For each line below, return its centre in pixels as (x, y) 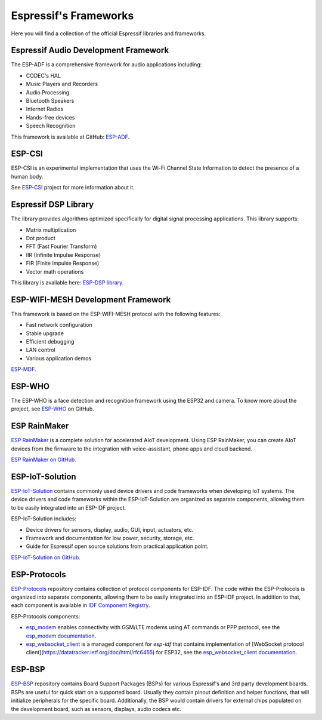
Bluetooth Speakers (50, 101)
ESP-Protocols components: (46, 616)
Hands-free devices (50, 117)
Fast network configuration (59, 325)
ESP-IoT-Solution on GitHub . (46, 557)
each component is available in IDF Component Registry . (80, 605)
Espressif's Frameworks (72, 16)
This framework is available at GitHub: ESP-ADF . (70, 137)
